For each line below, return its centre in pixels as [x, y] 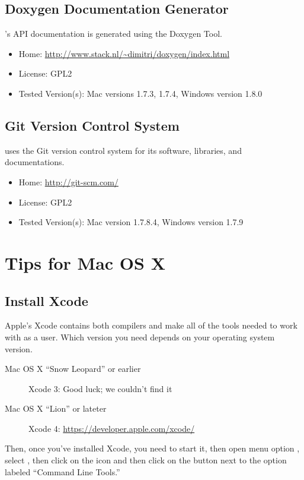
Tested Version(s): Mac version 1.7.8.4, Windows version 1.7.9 [131, 222]
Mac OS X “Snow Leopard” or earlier [73, 369]
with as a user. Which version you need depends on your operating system [140, 337]
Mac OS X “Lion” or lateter [56, 408]
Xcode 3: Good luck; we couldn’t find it [100, 388]
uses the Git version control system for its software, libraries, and [123, 150]
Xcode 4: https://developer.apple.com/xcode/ [112, 428]
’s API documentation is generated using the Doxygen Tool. [113, 34]
